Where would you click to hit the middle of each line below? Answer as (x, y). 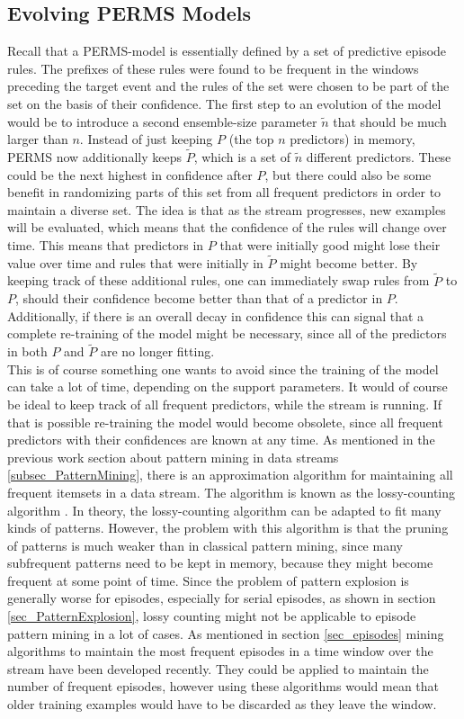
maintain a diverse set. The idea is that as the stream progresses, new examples (227, 209)
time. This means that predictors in (106, 244)
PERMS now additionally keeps (94, 156)
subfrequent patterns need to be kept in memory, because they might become (220, 563)
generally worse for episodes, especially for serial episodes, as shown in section (222, 598)
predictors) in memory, (352, 139)
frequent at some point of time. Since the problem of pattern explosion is (208, 580)
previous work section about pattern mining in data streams (173, 457)
